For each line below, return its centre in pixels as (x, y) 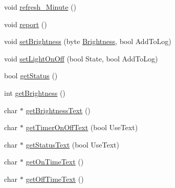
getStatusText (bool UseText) (72, 144)
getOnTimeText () (55, 162)
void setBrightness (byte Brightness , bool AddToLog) (88, 41)
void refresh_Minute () (40, 7)
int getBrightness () (35, 92)
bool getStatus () (31, 76)
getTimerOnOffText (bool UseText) (82, 127)
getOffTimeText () (55, 179)
